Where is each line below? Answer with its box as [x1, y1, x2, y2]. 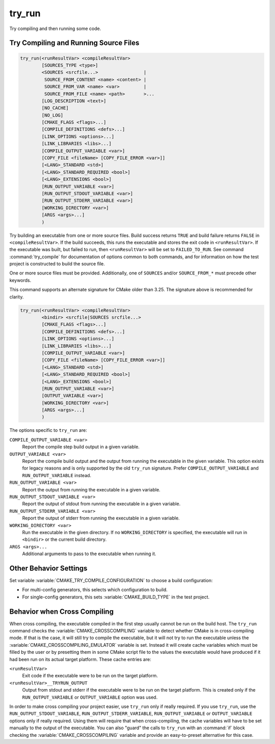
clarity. [9, 293, 24, 300]
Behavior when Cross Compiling [9, 607, 114, 616]
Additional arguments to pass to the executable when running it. [22, 550, 156, 557]
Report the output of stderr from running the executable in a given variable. [22, 515, 180, 521]
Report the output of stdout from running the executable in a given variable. [22, 501, 181, 507]
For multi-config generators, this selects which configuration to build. [22, 587, 168, 593]
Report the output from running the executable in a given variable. [22, 486, 160, 492]
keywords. [9, 277, 32, 283]
